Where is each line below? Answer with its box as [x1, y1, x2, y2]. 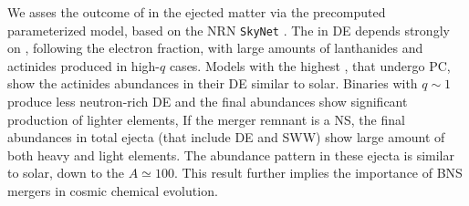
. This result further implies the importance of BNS [173, 163, 463, 182]
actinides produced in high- [7, 56, 160, 75]
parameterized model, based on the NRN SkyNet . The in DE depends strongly [7, 20, 450, 39]
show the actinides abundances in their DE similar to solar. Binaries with [7, 74, 418, 93]
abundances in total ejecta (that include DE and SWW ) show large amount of [7, 128, 445, 147]
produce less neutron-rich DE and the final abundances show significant [7, 92, 408, 111]
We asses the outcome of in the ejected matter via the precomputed [7, 3, 386, 21]
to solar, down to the [7, 163, 125, 182]
